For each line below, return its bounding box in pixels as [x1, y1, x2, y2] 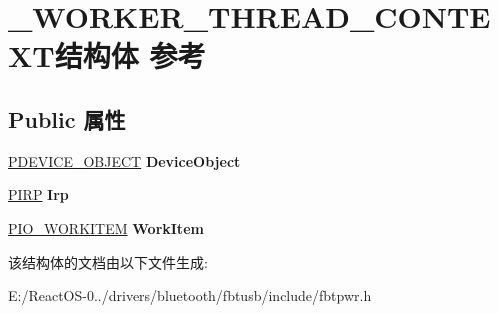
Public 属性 [8, 103, 126, 134]
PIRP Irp [8, 184, 69, 205]
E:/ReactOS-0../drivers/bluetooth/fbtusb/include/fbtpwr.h [8, 285, 372, 306]
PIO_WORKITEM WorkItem [8, 217, 204, 238]
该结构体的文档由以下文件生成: [8, 251, 208, 272]
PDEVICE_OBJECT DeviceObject [8, 150, 241, 171]
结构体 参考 [54, 35, 206, 76]
